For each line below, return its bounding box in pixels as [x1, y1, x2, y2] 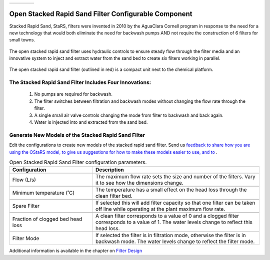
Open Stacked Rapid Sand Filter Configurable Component [9, 10, 192, 18]
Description [95, 166, 124, 173]
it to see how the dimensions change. [95, 180, 183, 187]
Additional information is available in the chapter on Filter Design [9, 248, 142, 254]
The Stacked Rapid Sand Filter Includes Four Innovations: [9, 79, 151, 86]
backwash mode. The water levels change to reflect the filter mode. [95, 238, 255, 245]
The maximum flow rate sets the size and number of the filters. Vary [95, 173, 255, 180]
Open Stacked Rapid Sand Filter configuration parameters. [9, 159, 147, 166]
